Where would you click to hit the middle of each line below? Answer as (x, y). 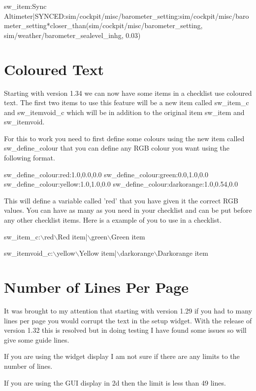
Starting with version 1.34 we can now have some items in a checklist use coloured (128, 93)
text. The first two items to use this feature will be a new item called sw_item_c (127, 102)
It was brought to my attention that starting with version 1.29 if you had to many (128, 310)
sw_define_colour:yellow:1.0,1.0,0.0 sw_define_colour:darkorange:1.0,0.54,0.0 (121, 184)
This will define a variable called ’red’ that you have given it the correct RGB (121, 200)
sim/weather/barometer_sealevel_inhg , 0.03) (72, 35)
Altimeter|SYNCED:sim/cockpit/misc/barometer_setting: (92, 16)
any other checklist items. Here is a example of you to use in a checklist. (113, 220)
